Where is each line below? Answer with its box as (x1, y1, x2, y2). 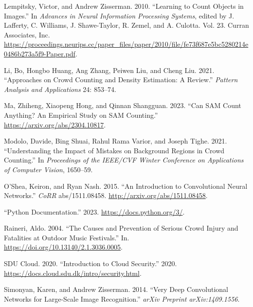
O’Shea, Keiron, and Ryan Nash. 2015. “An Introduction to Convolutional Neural (4, 181, 248, 191)
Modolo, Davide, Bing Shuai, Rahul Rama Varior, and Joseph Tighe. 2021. (4, 136, 227, 146)
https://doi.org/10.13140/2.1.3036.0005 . (4, 242, 123, 252)
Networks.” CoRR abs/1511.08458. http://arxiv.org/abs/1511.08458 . (4, 190, 208, 200)
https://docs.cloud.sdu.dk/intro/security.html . (4, 268, 142, 278)
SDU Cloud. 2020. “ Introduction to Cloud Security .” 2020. (4, 258, 177, 269)
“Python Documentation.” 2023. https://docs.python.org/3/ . (4, 206, 185, 217)
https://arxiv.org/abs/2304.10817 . (4, 119, 106, 129)
